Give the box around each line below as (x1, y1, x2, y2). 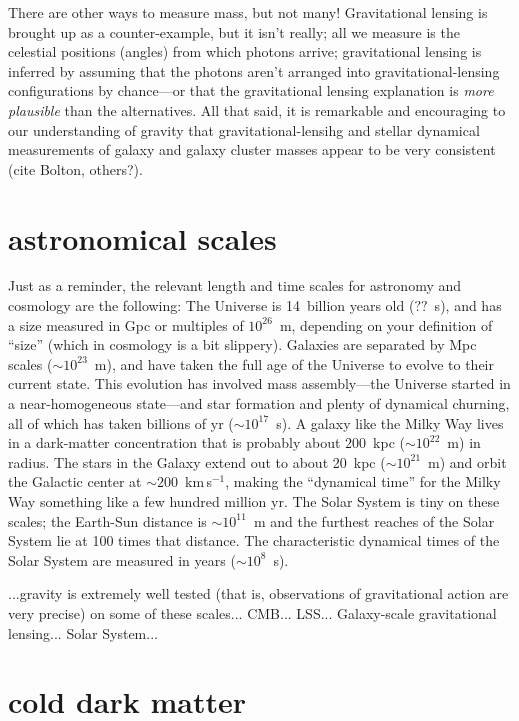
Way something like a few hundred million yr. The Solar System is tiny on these (8, 491, 500, 511)
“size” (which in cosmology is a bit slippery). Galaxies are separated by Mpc (8, 334, 477, 355)
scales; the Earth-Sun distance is (8, 510, 207, 531)
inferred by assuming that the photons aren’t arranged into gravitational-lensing (8, 60, 500, 81)
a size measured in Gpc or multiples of (8, 314, 244, 335)
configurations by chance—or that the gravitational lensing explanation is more (8, 80, 494, 101)
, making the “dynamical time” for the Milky (225, 471, 501, 492)
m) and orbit (428, 451, 507, 472)
